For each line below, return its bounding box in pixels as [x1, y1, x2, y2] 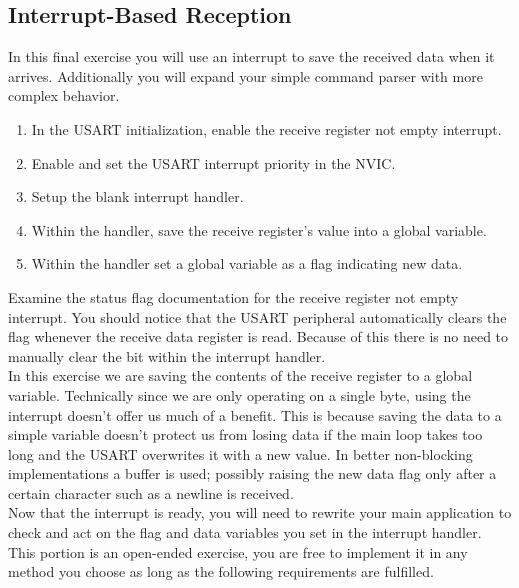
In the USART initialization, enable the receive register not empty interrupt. [31, 118, 502, 139]
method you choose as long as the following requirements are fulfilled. [8, 561, 434, 582]
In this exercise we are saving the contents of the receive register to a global [8, 365, 473, 386]
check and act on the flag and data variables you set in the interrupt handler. [8, 522, 482, 543]
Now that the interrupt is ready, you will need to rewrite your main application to [8, 502, 512, 523]
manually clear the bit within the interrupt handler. [8, 345, 326, 366]
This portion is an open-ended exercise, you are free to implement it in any [8, 541, 468, 562]
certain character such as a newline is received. [8, 482, 294, 503]
